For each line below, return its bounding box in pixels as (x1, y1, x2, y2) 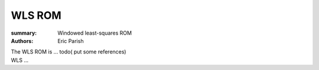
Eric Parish (57, 37, 84, 44)
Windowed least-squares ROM (57, 29, 132, 36)
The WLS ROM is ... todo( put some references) (11, 48, 126, 55)
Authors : (11, 37, 34, 44)
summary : (11, 29, 37, 36)
